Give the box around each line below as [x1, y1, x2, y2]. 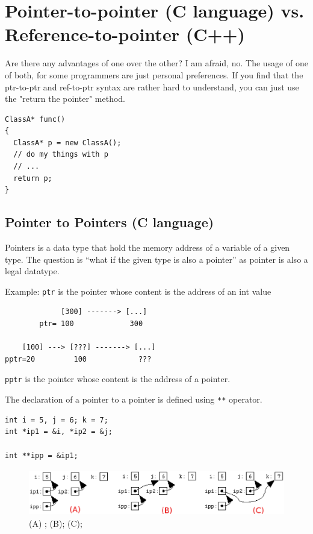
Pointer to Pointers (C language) [5, 213, 214, 231]
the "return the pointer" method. [5, 92, 126, 105]
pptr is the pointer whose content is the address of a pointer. [5, 372, 231, 385]
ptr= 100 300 [39, 319, 143, 328]
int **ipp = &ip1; [5, 451, 78, 460]
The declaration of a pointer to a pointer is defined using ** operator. [5, 393, 262, 406]
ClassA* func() [5, 115, 66, 124]
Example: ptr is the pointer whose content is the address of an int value [5, 284, 271, 297]
